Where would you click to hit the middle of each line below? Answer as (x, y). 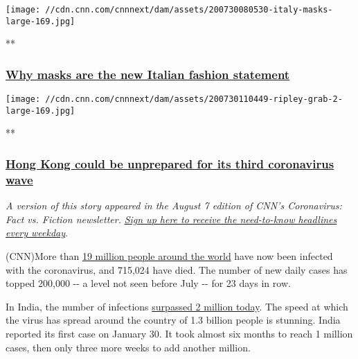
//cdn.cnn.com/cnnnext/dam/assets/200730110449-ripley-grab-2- (194, 99)
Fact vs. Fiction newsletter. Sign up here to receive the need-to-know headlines (171, 219)
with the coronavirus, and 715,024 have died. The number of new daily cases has (177, 269)
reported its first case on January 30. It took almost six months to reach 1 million (179, 333)
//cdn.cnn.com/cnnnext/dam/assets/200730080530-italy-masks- (189, 10)
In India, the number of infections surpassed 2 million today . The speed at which (177, 306)
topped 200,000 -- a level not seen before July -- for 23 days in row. (148, 283)
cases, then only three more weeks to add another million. (128, 347)
